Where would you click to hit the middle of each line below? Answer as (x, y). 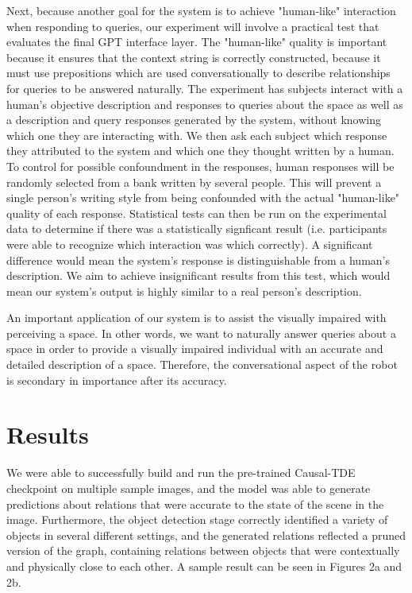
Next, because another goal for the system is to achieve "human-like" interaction (201, 10)
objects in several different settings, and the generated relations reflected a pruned (206, 535)
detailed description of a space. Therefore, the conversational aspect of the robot (202, 364)
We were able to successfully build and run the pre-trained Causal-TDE (181, 473)
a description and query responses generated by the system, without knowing (194, 120)
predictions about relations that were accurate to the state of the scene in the (195, 504)
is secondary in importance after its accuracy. (117, 380)
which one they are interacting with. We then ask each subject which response (197, 135)
